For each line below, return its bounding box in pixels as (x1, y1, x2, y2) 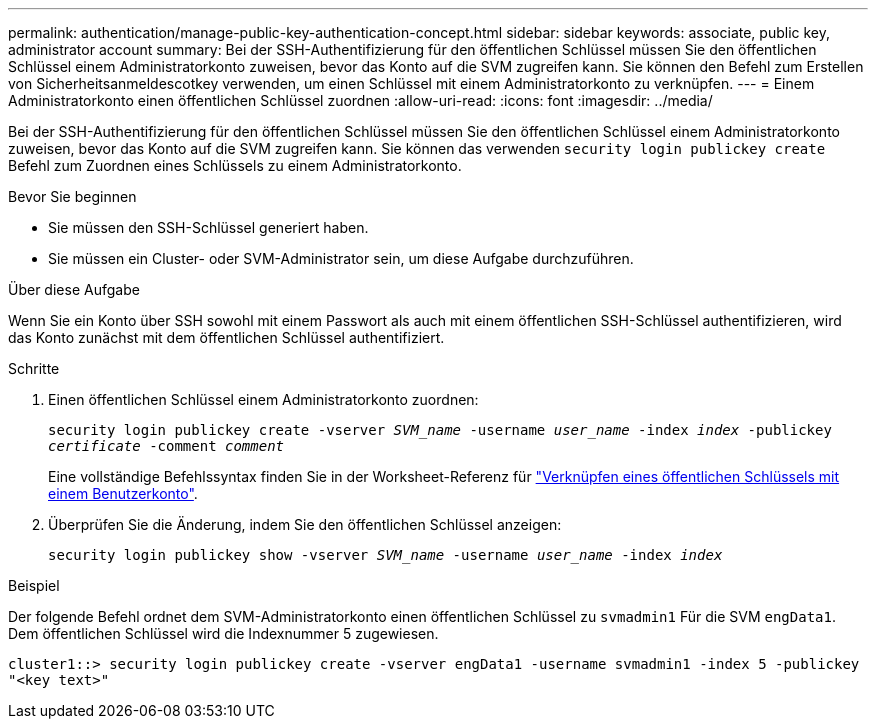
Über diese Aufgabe (8, 281, 140, 298)
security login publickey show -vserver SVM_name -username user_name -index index (48, 547, 723, 563)
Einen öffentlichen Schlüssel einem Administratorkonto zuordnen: (48, 391, 479, 408)
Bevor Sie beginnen (8, 188, 137, 205)
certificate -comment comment (48, 438, 285, 454)
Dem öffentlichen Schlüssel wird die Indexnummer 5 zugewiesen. (8, 625, 439, 642)
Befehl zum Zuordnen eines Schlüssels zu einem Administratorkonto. (8, 157, 462, 174)
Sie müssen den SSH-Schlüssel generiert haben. (48, 219, 369, 236)
